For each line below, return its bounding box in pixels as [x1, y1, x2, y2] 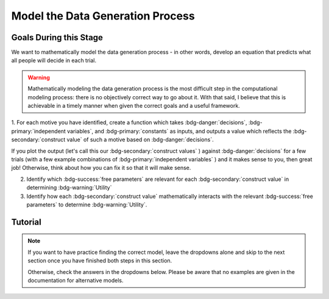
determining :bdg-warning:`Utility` [26, 184, 112, 191]
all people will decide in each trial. [11, 57, 97, 64]
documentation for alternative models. [27, 276, 124, 284]
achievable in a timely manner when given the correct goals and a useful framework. [27, 102, 240, 110]
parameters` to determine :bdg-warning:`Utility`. [26, 201, 147, 208]
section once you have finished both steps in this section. [27, 257, 172, 264]
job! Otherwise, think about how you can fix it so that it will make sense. [11, 164, 191, 172]
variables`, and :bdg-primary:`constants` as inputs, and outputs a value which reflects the [67, 127, 292, 135]
